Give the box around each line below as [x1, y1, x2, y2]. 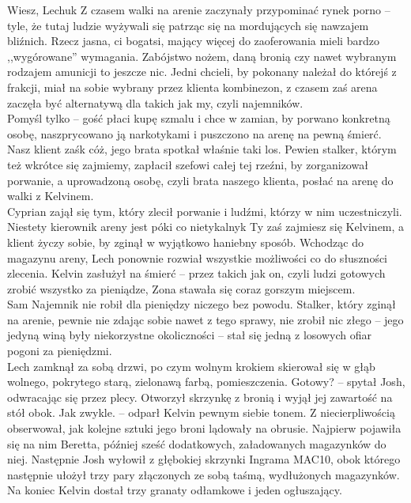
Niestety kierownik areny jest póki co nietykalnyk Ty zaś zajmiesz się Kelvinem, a [7, 218, 405, 235]
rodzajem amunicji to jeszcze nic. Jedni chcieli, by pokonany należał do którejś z [7, 63, 397, 80]
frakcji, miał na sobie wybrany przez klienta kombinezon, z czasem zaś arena [7, 78, 378, 95]
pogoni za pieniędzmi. [7, 342, 112, 359]
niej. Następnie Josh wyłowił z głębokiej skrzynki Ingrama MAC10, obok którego [7, 451, 401, 467]
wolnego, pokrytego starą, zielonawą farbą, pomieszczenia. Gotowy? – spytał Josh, [7, 373, 405, 390]
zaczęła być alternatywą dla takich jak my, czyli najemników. [7, 94, 304, 111]
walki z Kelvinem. [7, 187, 94, 204]
